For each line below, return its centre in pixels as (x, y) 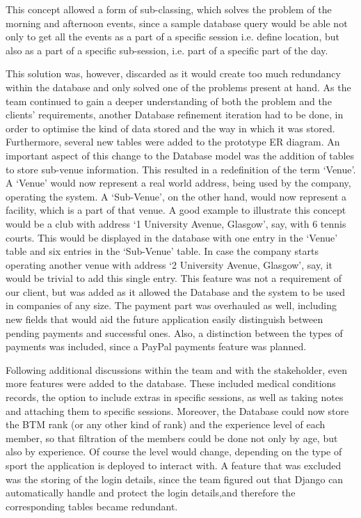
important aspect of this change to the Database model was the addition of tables (180, 155)
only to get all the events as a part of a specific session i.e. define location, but (173, 37)
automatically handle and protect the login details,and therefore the (151, 493)
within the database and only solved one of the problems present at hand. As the (178, 87)
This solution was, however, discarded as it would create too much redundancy (173, 73)
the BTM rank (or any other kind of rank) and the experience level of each (166, 424)
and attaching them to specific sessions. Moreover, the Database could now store (177, 410)
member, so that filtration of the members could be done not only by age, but (172, 438)
